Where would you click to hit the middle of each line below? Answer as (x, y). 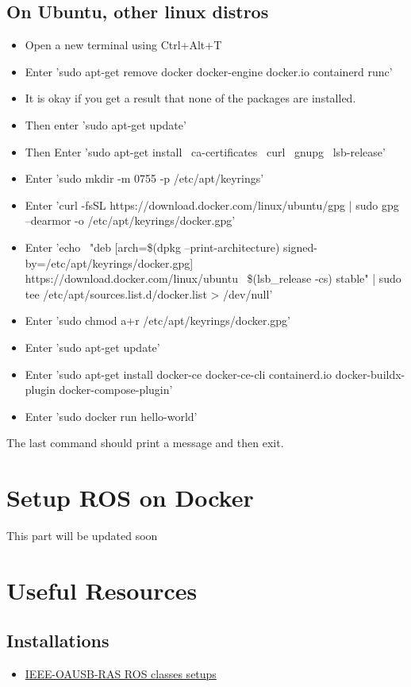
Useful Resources (102, 590)
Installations (58, 641)
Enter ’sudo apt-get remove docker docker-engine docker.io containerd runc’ (209, 71)
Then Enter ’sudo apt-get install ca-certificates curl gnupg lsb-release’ (205, 151)
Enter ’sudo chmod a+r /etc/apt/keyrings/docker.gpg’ (157, 320)
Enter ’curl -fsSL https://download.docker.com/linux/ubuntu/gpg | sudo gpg (212, 205)
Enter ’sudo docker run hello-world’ (111, 416)
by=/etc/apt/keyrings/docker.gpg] (109, 262)
